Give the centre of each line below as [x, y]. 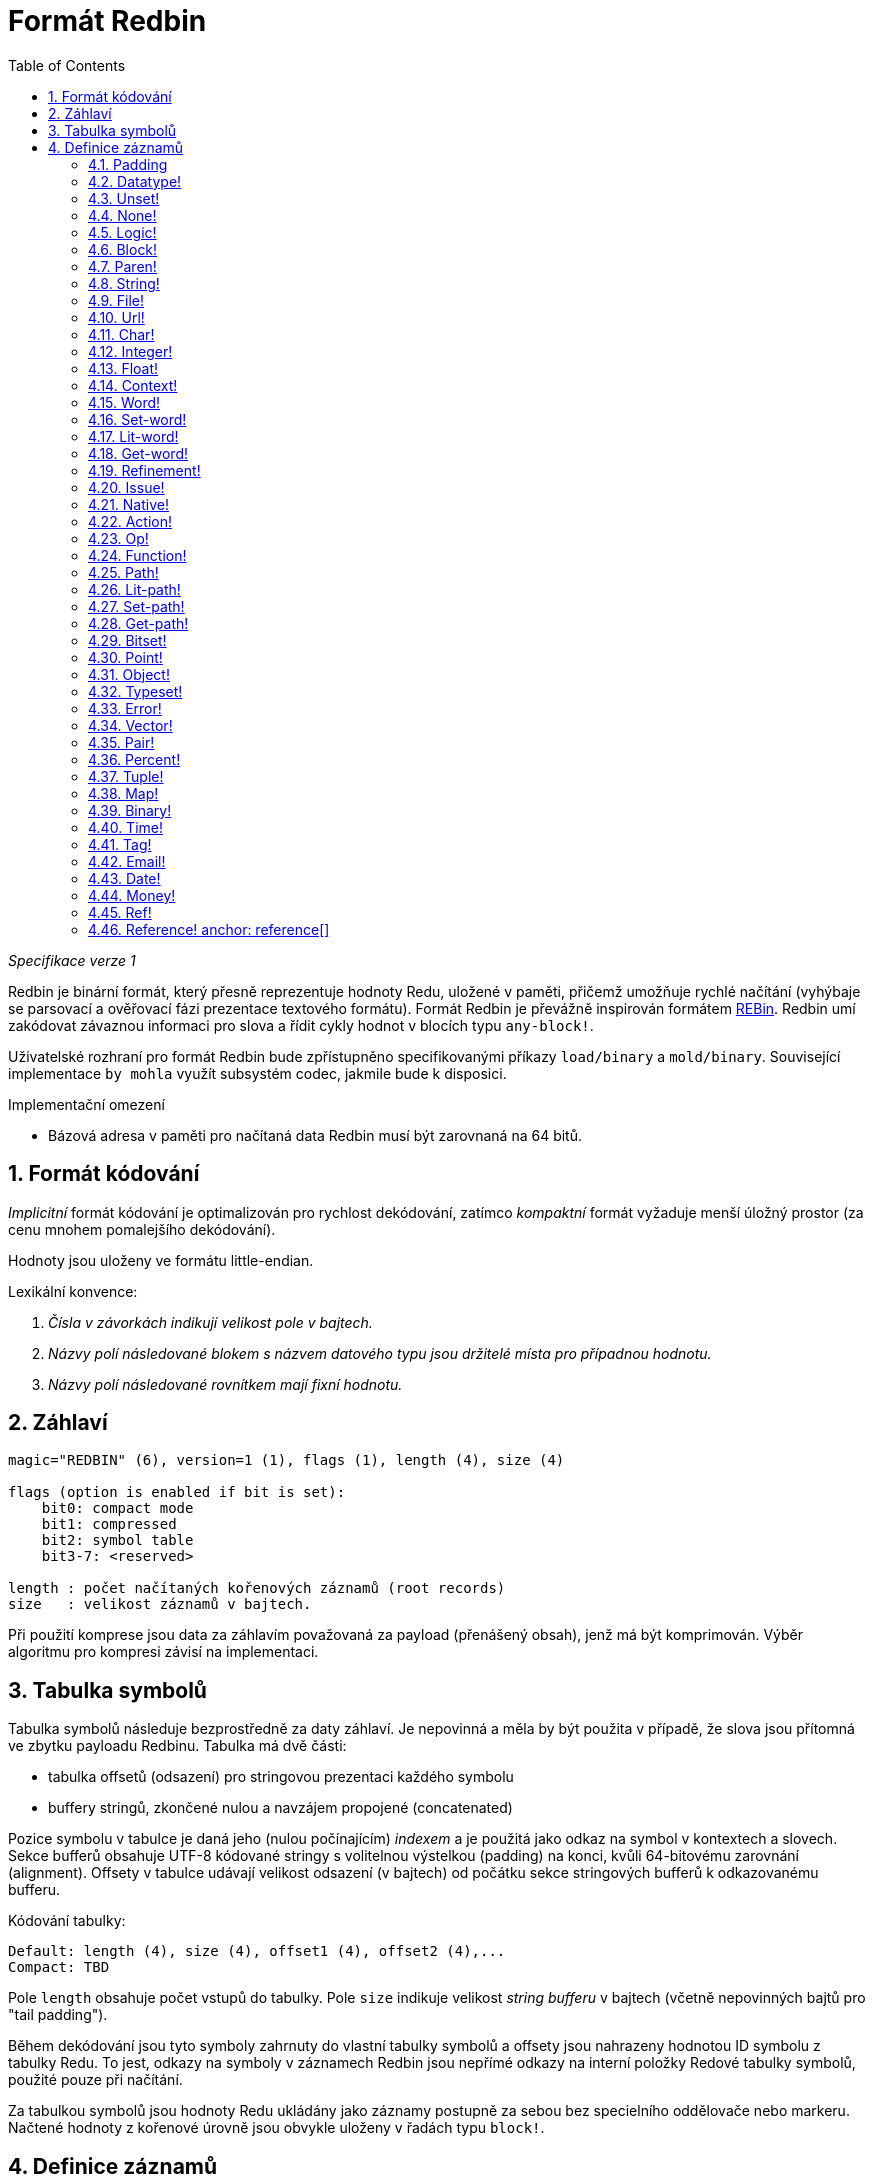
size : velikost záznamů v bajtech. [160, 1604]
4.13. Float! [123, 368]
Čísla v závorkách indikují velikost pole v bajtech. [210, 1322]
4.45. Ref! [120, 912]
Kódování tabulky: [67, 1921]
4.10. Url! [116, 317]
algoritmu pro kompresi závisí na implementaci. [163, 1652]
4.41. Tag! [120, 844]
